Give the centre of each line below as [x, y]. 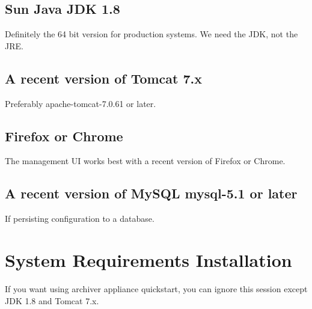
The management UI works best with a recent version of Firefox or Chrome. [145, 161]
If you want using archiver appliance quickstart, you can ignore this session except [156, 288]
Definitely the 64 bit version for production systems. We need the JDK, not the [151, 34]
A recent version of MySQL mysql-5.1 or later [151, 193]
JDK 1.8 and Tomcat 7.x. [52, 300]
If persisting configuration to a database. [80, 219]
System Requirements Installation [148, 259]
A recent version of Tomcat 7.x [104, 78]
